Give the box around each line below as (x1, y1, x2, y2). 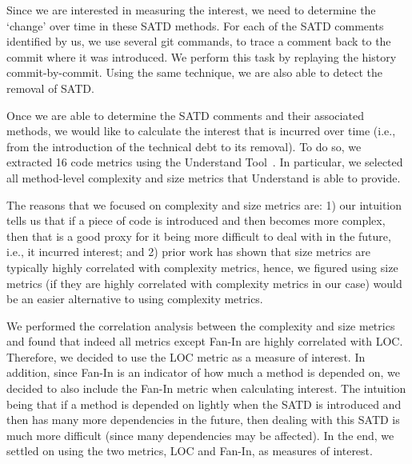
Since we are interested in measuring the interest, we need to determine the (6, 2, 376, 18)
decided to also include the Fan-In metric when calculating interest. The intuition (6, 380, 406, 397)
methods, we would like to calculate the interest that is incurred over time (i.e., (6, 122, 396, 139)
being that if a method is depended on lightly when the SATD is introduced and (6, 395, 402, 412)
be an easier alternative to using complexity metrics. (6, 290, 263, 307)
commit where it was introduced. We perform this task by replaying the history (6, 48, 397, 65)
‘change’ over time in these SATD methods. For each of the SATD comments (6, 17, 384, 34)
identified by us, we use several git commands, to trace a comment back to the (6, 33, 391, 50)
